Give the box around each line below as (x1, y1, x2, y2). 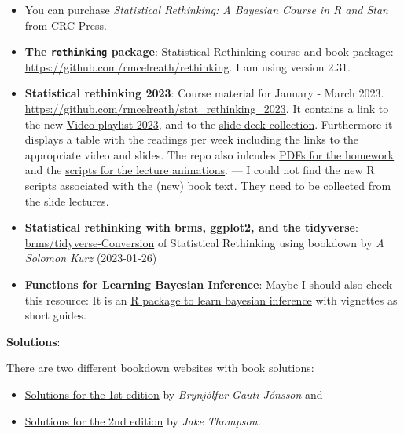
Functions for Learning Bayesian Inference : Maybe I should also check (24, 275, 393, 292)
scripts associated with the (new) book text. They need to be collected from (24, 177, 391, 193)
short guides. (24, 307, 86, 323)
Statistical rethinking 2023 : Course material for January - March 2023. (24, 85, 384, 101)
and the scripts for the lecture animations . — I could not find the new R (24, 162, 375, 178)
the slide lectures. (24, 192, 109, 209)
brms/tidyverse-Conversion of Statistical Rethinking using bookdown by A (24, 234, 384, 250)
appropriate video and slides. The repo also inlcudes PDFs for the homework (24, 146, 395, 162)
